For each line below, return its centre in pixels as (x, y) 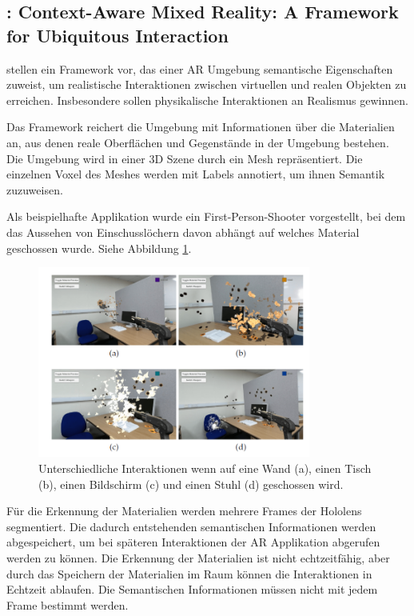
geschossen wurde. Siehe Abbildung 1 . (99, 248)
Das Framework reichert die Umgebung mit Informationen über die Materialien (201, 127)
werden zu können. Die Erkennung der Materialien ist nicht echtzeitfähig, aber (198, 557)
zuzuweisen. (35, 189)
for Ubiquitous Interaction (117, 35)
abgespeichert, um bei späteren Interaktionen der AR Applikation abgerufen (193, 542)
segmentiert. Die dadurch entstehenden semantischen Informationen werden (191, 526)
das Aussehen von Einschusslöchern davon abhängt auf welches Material (183, 232)
